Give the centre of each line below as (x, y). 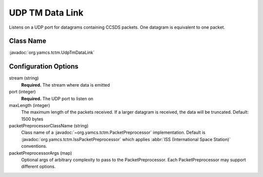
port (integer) (22, 92)
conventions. (34, 146)
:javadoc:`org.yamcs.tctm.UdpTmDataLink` (52, 53)
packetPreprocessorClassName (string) (49, 126)
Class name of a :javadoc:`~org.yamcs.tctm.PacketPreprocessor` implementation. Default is (113, 133)
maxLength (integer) (29, 105)
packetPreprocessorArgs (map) (41, 153)
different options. (38, 167)
